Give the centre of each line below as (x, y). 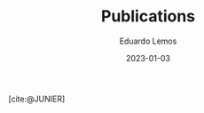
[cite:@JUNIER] (37, 99)
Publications (148, 16)
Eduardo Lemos (148, 41)
